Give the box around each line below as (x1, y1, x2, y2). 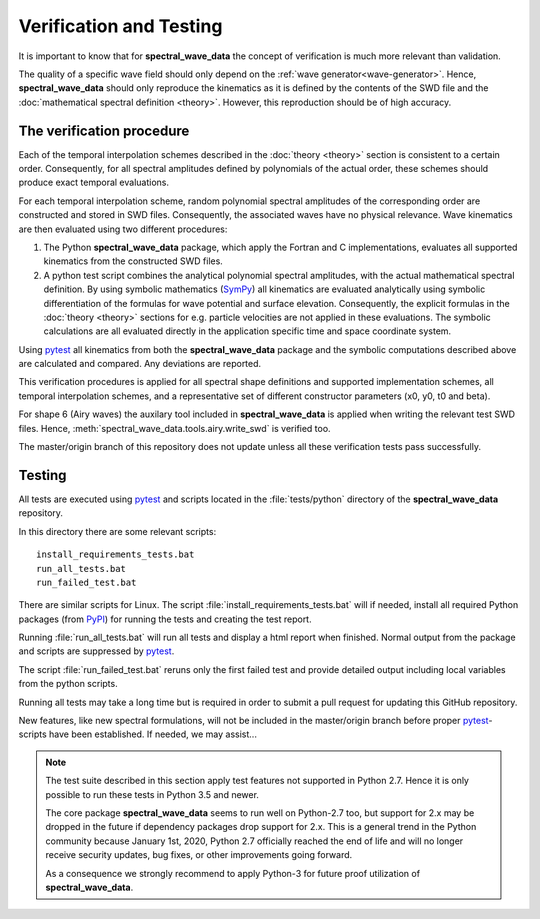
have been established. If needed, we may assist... (48, 728, 257, 740)
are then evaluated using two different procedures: (18, 223, 228, 235)
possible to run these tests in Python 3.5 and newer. (45, 788, 260, 800)
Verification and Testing (18, 15, 223, 37)
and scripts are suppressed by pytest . (18, 645, 175, 657)
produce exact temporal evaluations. (18, 176, 170, 189)
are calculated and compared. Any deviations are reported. (18, 358, 262, 370)
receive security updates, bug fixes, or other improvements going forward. (45, 849, 353, 861)
